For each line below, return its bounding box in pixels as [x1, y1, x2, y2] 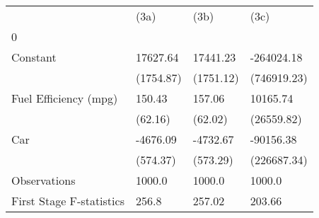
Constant [11, 49, 57, 65]
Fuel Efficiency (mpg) [11, 90, 118, 106]
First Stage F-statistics [11, 193, 124, 209]
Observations [11, 172, 76, 188]
